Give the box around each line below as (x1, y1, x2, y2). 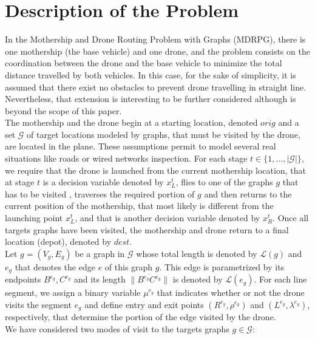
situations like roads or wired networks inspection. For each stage (5, 152, 248, 165)
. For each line (254, 273, 307, 286)
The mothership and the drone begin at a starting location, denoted (5, 116, 258, 129)
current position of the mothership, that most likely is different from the (5, 199, 274, 212)
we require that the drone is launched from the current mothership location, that (5, 163, 306, 176)
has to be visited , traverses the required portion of (5, 187, 195, 200)
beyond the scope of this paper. (5, 104, 122, 117)
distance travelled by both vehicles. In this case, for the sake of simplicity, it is (5, 68, 296, 81)
